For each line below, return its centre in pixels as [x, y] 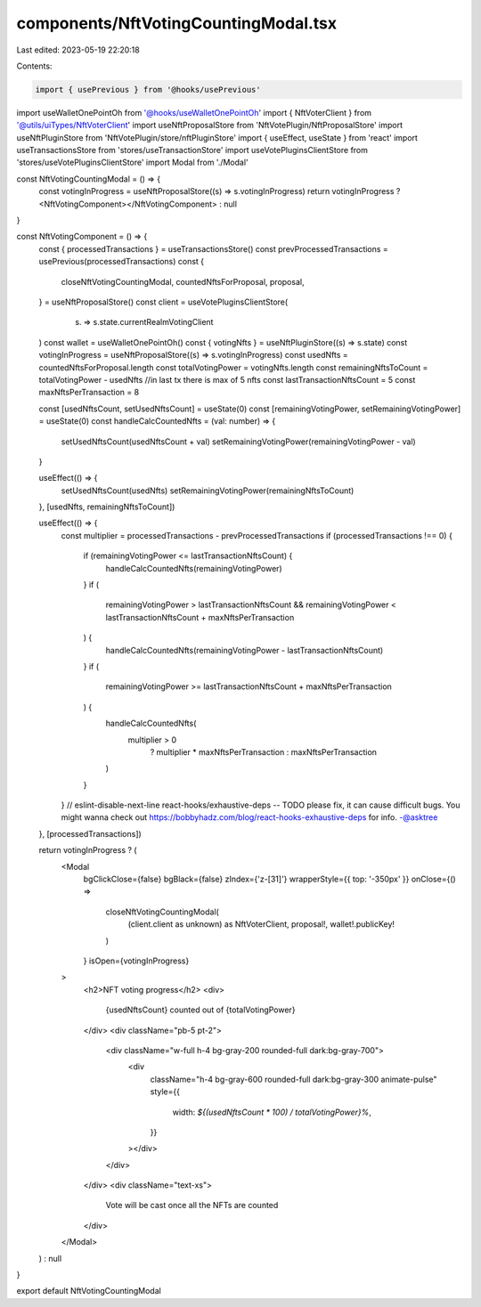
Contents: [34, 66]
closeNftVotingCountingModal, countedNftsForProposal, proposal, [183, 281]
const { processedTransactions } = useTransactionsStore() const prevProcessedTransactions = [214, 248]
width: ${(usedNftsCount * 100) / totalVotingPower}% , [272, 1112]
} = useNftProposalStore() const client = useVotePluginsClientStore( [163, 302]
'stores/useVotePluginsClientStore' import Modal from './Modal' [132, 162]
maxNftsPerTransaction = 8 [89, 393]
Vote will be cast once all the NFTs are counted [192, 1206]
